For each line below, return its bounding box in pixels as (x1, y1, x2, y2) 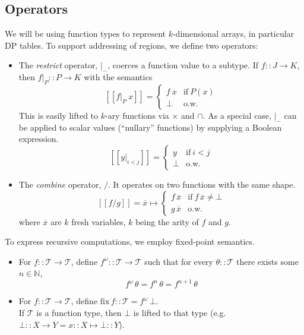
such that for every (144, 255, 213, 267)
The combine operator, (18, 178, 102, 190)
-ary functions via (104, 109, 169, 121)
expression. (18, 132, 59, 145)
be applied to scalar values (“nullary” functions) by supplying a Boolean (18, 121, 282, 133)
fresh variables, (71, 215, 126, 227)
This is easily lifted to (18, 109, 99, 121)
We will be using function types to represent (5, 27, 166, 40)
